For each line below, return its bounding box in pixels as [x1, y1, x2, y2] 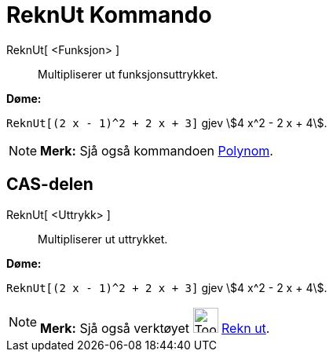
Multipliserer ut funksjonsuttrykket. [38, 67, 218, 81]
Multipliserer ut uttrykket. [38, 232, 168, 246]
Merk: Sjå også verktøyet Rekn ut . [40, 320, 270, 336]
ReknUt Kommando [6, 2, 212, 28]
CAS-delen [6, 174, 93, 195]
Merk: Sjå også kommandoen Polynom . [40, 142, 273, 159]
